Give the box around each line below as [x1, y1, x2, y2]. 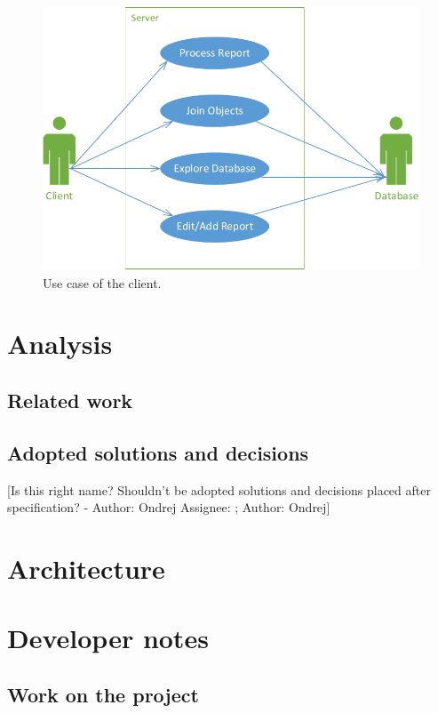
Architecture [7, 550, 165, 587]
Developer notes [7, 620, 209, 656]
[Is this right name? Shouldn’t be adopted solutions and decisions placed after [7, 480, 431, 499]
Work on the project [7, 680, 199, 708]
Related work [7, 387, 133, 414]
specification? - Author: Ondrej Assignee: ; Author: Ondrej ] [7, 498, 330, 517]
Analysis [7, 325, 113, 362]
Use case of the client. [43, 273, 162, 292]
